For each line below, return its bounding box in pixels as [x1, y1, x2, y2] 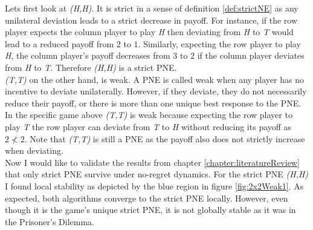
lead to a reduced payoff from [5, 37, 114, 50]
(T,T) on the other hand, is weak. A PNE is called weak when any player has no [5, 73, 304, 85]
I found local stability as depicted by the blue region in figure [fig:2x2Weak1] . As [5, 179, 304, 192]
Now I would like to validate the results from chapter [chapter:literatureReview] [5, 156, 300, 168]
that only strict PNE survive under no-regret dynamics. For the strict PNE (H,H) [5, 168, 309, 180]
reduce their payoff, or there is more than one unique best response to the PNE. [5, 96, 302, 109]
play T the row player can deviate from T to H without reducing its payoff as [5, 120, 292, 133]
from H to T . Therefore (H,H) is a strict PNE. [5, 61, 177, 73]
